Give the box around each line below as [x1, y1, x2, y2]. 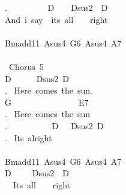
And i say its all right [5, 13, 108, 25]
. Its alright [5, 131, 52, 144]
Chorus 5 [8, 60, 44, 72]
